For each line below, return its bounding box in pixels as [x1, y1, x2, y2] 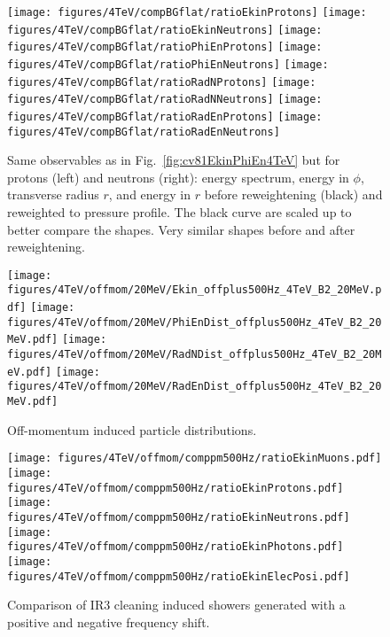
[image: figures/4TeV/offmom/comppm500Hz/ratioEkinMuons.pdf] [7, 452, 382, 465]
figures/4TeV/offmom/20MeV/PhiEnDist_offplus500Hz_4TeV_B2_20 [7, 315, 382, 329]
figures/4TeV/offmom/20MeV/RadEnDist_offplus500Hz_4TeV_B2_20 [7, 380, 382, 393]
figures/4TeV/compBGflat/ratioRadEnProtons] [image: [7, 110, 323, 123]
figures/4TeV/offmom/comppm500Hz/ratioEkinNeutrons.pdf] [7, 510, 350, 524]
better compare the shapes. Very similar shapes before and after [7, 220, 355, 238]
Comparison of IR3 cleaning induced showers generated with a [7, 595, 346, 614]
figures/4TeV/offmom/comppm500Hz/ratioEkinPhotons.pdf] [7, 540, 344, 554]
